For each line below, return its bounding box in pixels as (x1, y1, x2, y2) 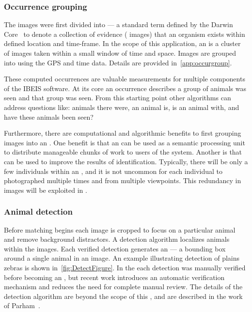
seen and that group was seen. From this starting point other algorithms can (4, 93, 231, 103)
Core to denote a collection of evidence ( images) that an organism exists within (4, 29, 245, 39)
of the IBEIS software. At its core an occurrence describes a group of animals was (4, 83, 246, 93)
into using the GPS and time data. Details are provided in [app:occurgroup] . (4, 57, 232, 67)
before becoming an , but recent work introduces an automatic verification (4, 272, 225, 282)
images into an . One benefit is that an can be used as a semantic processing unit (4, 137, 245, 147)
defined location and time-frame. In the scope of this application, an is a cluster (4, 38, 241, 48)
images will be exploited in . (4, 185, 87, 195)
